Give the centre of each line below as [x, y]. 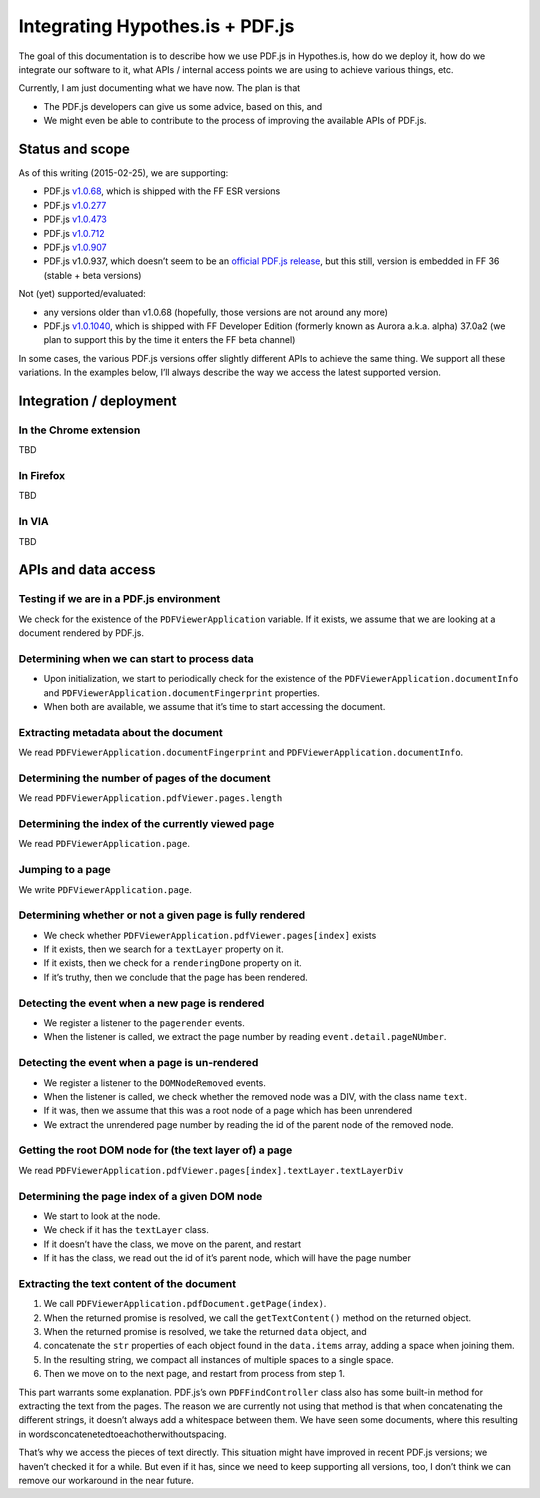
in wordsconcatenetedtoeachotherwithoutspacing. [122, 1434]
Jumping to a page [64, 870]
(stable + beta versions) [92, 275]
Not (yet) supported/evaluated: [82, 294]
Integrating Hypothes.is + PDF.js [156, 26]
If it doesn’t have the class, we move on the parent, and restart [172, 1244]
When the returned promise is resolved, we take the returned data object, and [205, 1332]
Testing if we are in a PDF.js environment [119, 599]
